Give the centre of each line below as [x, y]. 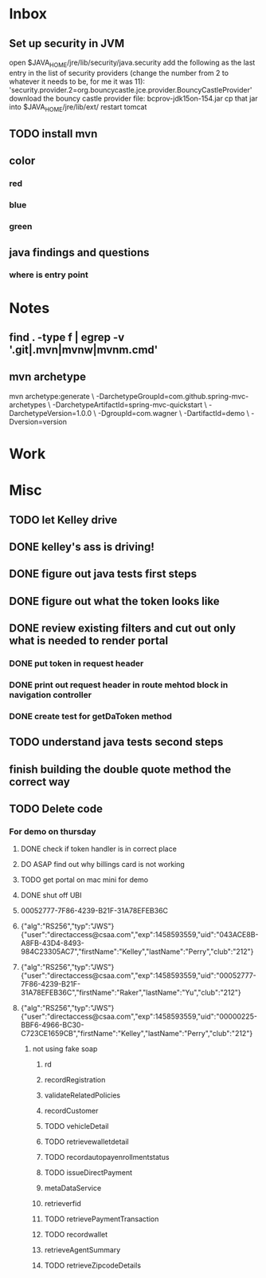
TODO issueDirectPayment [88, 1173]
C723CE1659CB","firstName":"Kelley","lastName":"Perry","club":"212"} [137, 1034]
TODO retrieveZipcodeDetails [93, 1265]
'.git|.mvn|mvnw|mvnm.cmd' [84, 350]
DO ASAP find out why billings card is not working [103, 865]
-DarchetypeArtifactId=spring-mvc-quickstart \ [130, 405]
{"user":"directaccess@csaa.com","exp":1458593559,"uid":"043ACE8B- [139, 935]
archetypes [28, 405]
